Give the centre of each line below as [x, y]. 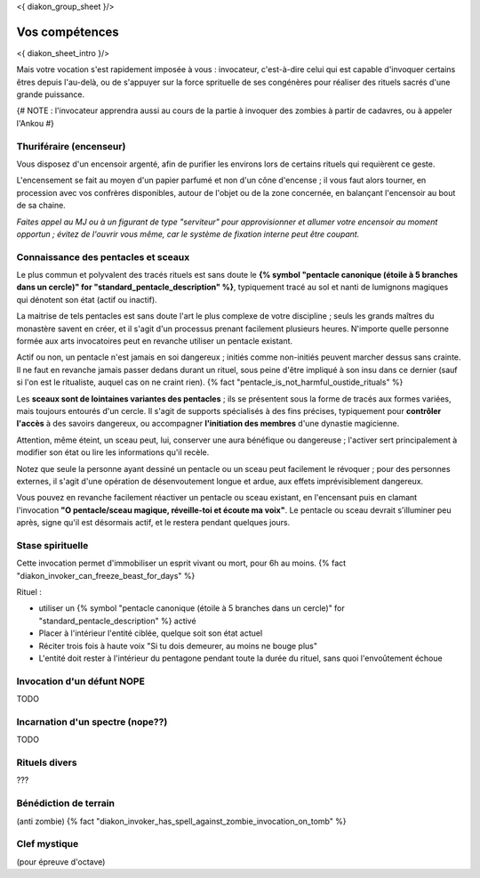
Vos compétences [68, 32]
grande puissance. [51, 94]
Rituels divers [47, 763]
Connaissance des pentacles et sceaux [103, 256]
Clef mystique [48, 844]
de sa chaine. [41, 206]
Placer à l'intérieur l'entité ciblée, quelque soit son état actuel [151, 633]
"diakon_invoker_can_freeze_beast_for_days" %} [106, 575]
